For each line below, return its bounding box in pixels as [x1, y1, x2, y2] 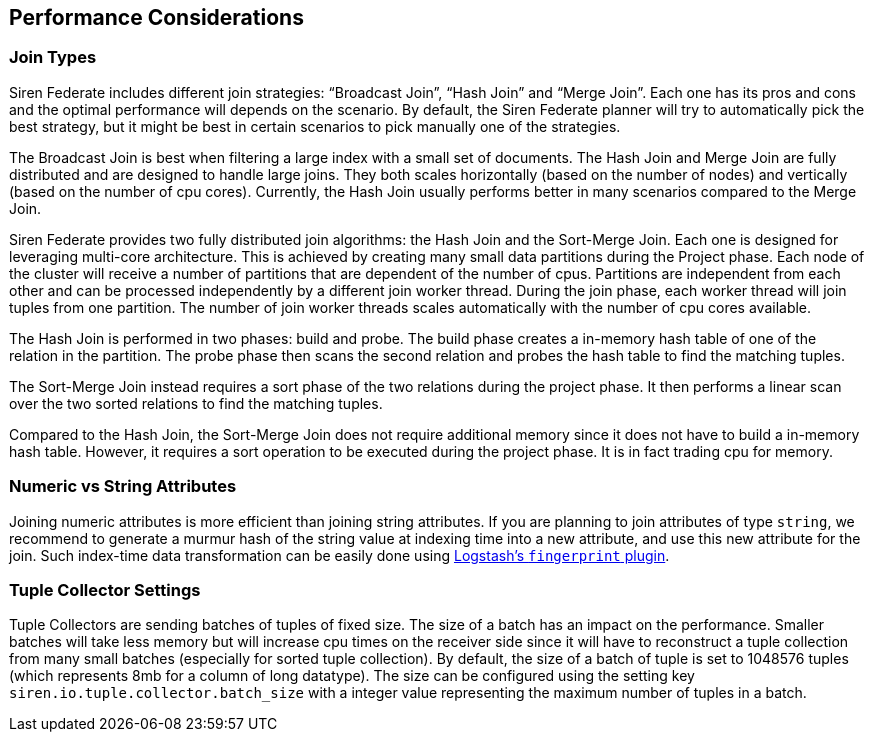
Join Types [9, 47, 97, 68]
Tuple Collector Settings [9, 579, 201, 600]
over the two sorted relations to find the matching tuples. [9, 394, 383, 412]
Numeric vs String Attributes [9, 476, 237, 497]
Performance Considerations [9, 5, 304, 30]
